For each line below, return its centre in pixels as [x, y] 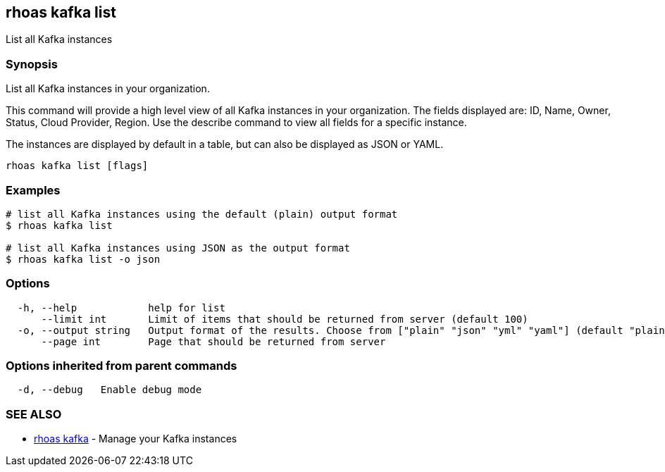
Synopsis [32, 64]
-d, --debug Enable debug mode [110, 390]
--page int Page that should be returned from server [213, 341]
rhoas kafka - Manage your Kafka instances [136, 439]
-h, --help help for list [121, 308]
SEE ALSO [34, 414]
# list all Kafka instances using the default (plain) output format [202, 214]
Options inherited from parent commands [122, 366]
